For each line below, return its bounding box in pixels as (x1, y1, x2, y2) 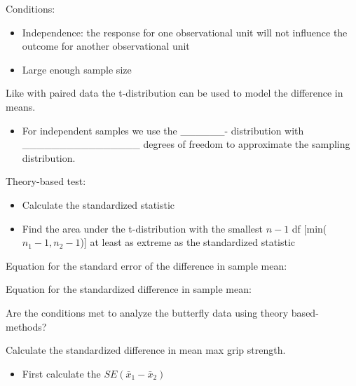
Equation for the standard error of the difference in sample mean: (6, 258, 287, 273)
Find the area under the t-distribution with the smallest (22, 221, 263, 235)
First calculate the (22, 366, 101, 380)
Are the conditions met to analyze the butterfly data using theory (6, 305, 289, 319)
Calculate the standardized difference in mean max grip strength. (6, 343, 286, 357)
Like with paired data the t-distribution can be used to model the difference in (6, 85, 343, 100)
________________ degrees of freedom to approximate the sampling (22, 137, 350, 151)
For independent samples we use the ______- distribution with (22, 123, 304, 137)
